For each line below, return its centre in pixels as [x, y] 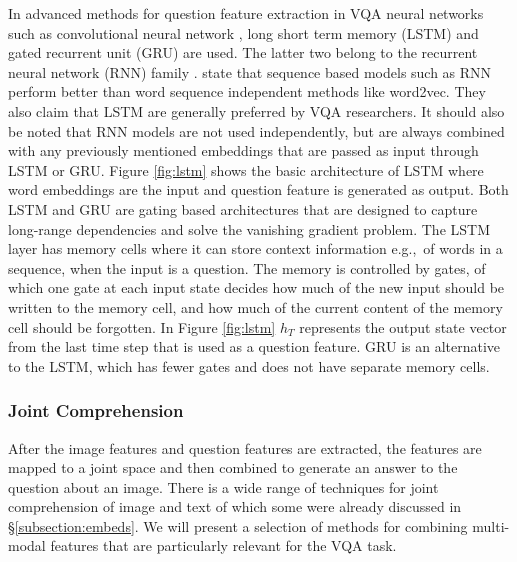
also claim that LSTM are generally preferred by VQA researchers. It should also [256, 110]
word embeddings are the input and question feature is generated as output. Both [258, 189]
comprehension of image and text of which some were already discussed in [235, 506]
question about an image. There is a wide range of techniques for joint [223, 486]
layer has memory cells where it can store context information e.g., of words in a [255, 248]
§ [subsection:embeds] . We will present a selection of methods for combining [238, 525]
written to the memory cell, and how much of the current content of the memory [255, 306]
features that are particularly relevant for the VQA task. [223, 545]
